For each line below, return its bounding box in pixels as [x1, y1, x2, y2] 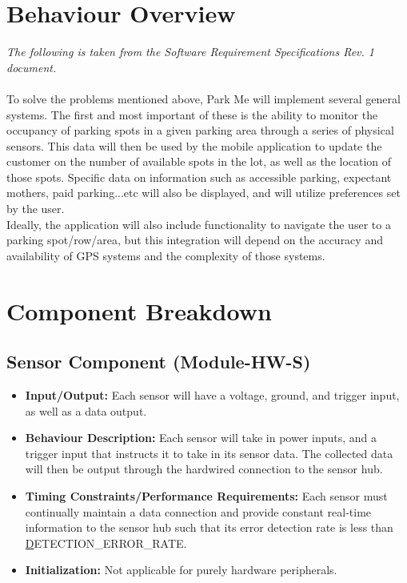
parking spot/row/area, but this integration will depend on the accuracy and [6, 231, 383, 248]
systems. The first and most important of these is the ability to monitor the [6, 106, 378, 123]
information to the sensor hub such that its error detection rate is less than [25, 519, 393, 536]
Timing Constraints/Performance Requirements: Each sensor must [25, 487, 388, 504]
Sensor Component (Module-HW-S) [6, 349, 311, 374]
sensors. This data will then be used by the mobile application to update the [6, 137, 382, 154]
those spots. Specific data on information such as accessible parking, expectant [6, 168, 392, 185]
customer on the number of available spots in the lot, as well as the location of [6, 153, 392, 170]
